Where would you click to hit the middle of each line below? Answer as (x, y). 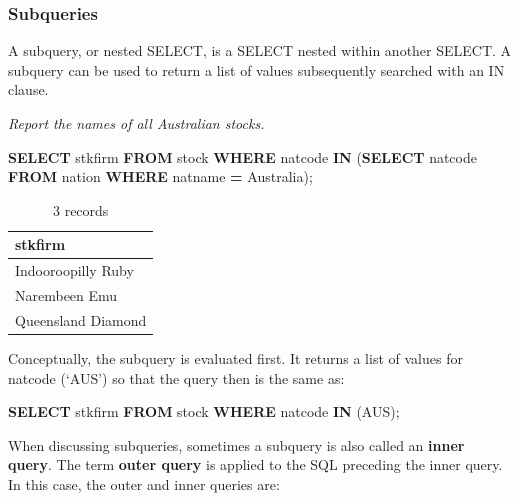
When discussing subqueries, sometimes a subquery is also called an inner (236, 444)
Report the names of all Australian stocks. (136, 123)
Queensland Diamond (81, 319)
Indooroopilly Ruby (74, 270)
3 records (80, 209)
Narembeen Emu (66, 295)
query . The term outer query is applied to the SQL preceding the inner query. (255, 464)
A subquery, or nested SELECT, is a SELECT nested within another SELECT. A (260, 50)
